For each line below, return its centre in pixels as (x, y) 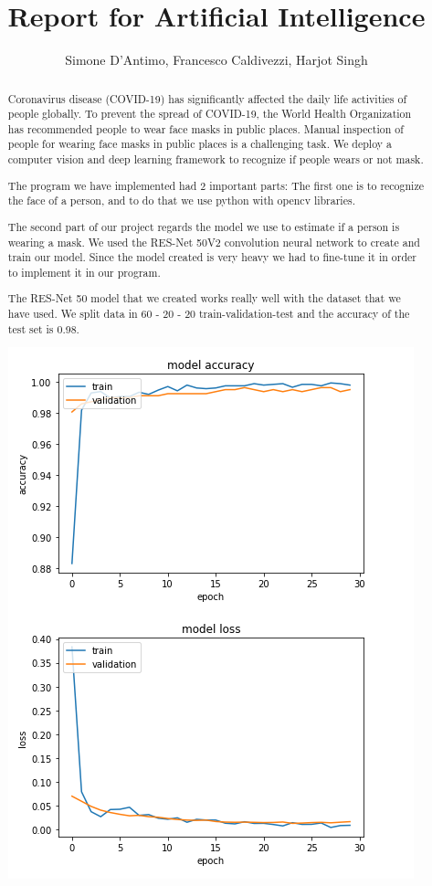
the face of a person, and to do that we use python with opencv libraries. (181, 200)
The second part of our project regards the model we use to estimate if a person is (204, 226)
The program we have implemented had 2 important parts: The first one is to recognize (216, 185)
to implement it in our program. (84, 272)
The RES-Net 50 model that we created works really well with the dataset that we (204, 298)
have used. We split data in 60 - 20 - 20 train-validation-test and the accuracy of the (209, 314)
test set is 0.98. (43, 328)
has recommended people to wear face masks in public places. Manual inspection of (205, 128)
